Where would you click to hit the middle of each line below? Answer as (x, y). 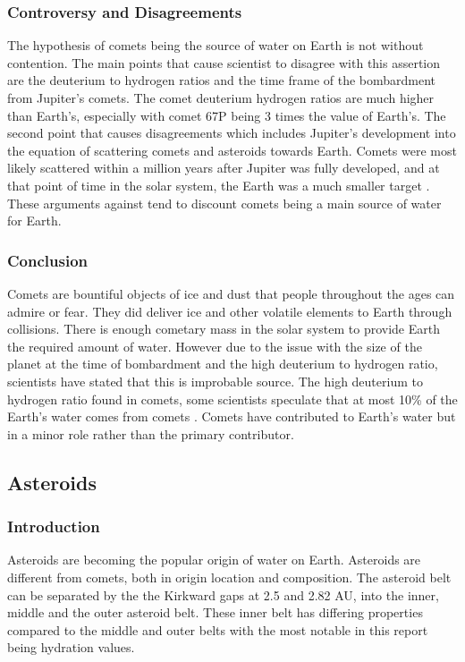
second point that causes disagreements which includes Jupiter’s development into (232, 133)
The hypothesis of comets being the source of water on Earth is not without (216, 45)
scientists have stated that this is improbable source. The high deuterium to (215, 381)
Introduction (54, 526)
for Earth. (34, 221)
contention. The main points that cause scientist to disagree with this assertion (224, 62)
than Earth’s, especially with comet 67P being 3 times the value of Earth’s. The (227, 115)
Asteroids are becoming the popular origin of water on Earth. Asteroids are (214, 560)
